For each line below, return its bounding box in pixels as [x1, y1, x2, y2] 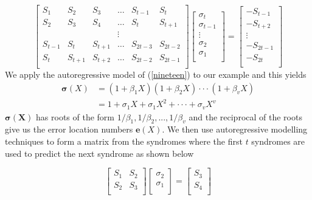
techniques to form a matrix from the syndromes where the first [5, 135, 243, 147]
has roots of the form [36, 110, 114, 123]
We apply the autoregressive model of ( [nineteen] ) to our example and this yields [5, 68, 307, 80]
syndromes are [251, 135, 305, 147]
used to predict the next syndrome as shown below [5, 147, 194, 159]
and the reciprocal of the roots [189, 110, 302, 123]
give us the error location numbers [5, 123, 133, 136]
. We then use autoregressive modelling [162, 123, 308, 136]
